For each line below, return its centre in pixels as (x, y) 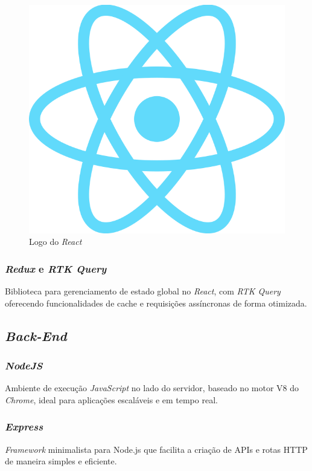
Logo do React (56, 242)
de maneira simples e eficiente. (61, 461)
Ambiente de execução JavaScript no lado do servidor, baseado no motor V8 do (152, 388)
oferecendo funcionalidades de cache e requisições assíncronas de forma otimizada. (156, 303)
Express (24, 427)
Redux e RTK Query (56, 268)
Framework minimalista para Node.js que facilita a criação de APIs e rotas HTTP (156, 449)
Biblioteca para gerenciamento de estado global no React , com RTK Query (143, 291)
